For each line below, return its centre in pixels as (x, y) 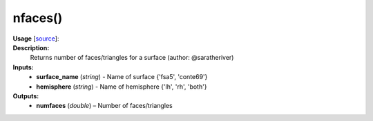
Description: (31, 47)
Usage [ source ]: (36, 38)
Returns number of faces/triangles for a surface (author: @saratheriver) (132, 58)
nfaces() (38, 18)
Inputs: (23, 67)
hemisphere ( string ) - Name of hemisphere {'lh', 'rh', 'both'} (122, 87)
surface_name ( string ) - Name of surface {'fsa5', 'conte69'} (122, 77)
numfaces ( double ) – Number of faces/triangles (104, 106)
